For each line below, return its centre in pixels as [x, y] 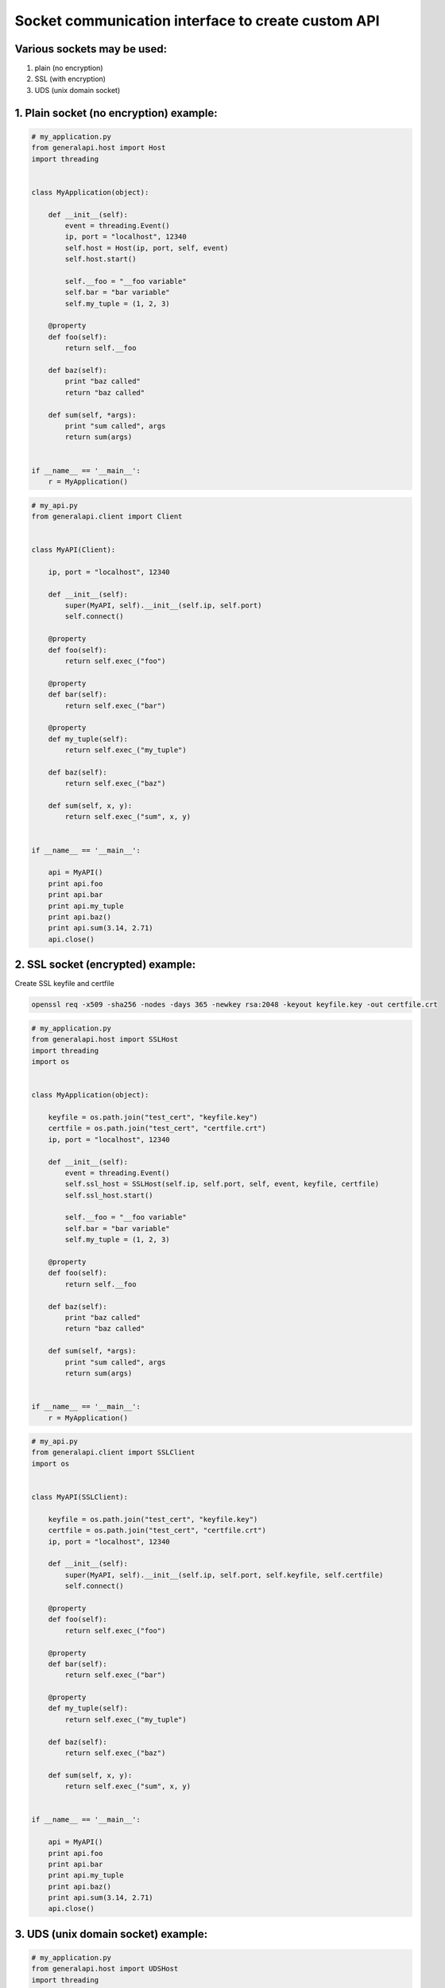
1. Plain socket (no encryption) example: [116, 113]
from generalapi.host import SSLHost [105, 1039]
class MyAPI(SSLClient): [80, 1497]
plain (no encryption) [69, 68]
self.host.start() [101, 259]
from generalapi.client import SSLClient [113, 1452]
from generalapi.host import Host [99, 148]
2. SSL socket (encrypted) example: [105, 965]
